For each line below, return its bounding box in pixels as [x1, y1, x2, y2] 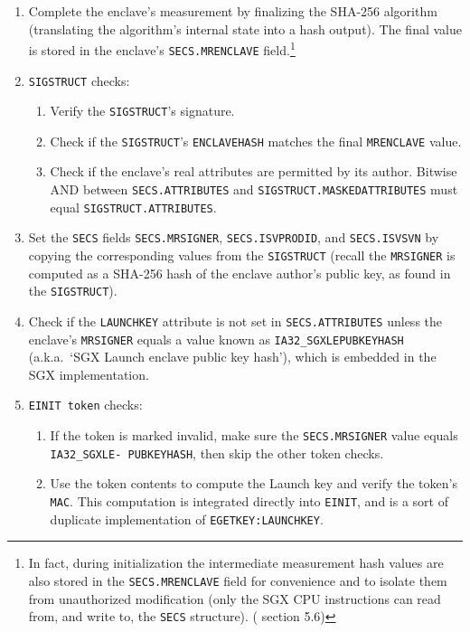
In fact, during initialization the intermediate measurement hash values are [28, 553, 444, 572]
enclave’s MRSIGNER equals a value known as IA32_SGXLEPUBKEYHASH [28, 329, 404, 348]
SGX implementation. [28, 364, 149, 383]
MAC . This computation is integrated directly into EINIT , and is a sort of [50, 492, 448, 510]
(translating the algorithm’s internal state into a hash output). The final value [28, 19, 462, 38]
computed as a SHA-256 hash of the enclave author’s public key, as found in [28, 263, 451, 282]
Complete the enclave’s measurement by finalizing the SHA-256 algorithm [28, 2, 437, 20]
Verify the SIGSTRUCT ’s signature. [50, 101, 235, 120]
